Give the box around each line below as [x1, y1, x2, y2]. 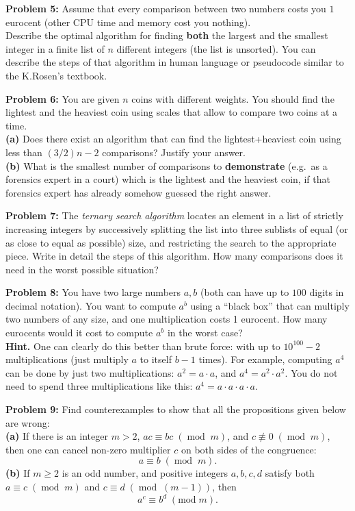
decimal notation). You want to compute [5, 298, 176, 312]
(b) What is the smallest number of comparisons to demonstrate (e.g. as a [5, 158, 328, 173]
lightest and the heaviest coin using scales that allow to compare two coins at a [5, 105, 337, 119]
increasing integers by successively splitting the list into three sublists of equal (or [5, 221, 348, 236]
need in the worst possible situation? [5, 262, 159, 276]
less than [5, 145, 42, 159]
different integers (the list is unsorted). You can [116, 41, 316, 55]
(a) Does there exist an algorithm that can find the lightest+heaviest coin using [5, 132, 341, 146]
